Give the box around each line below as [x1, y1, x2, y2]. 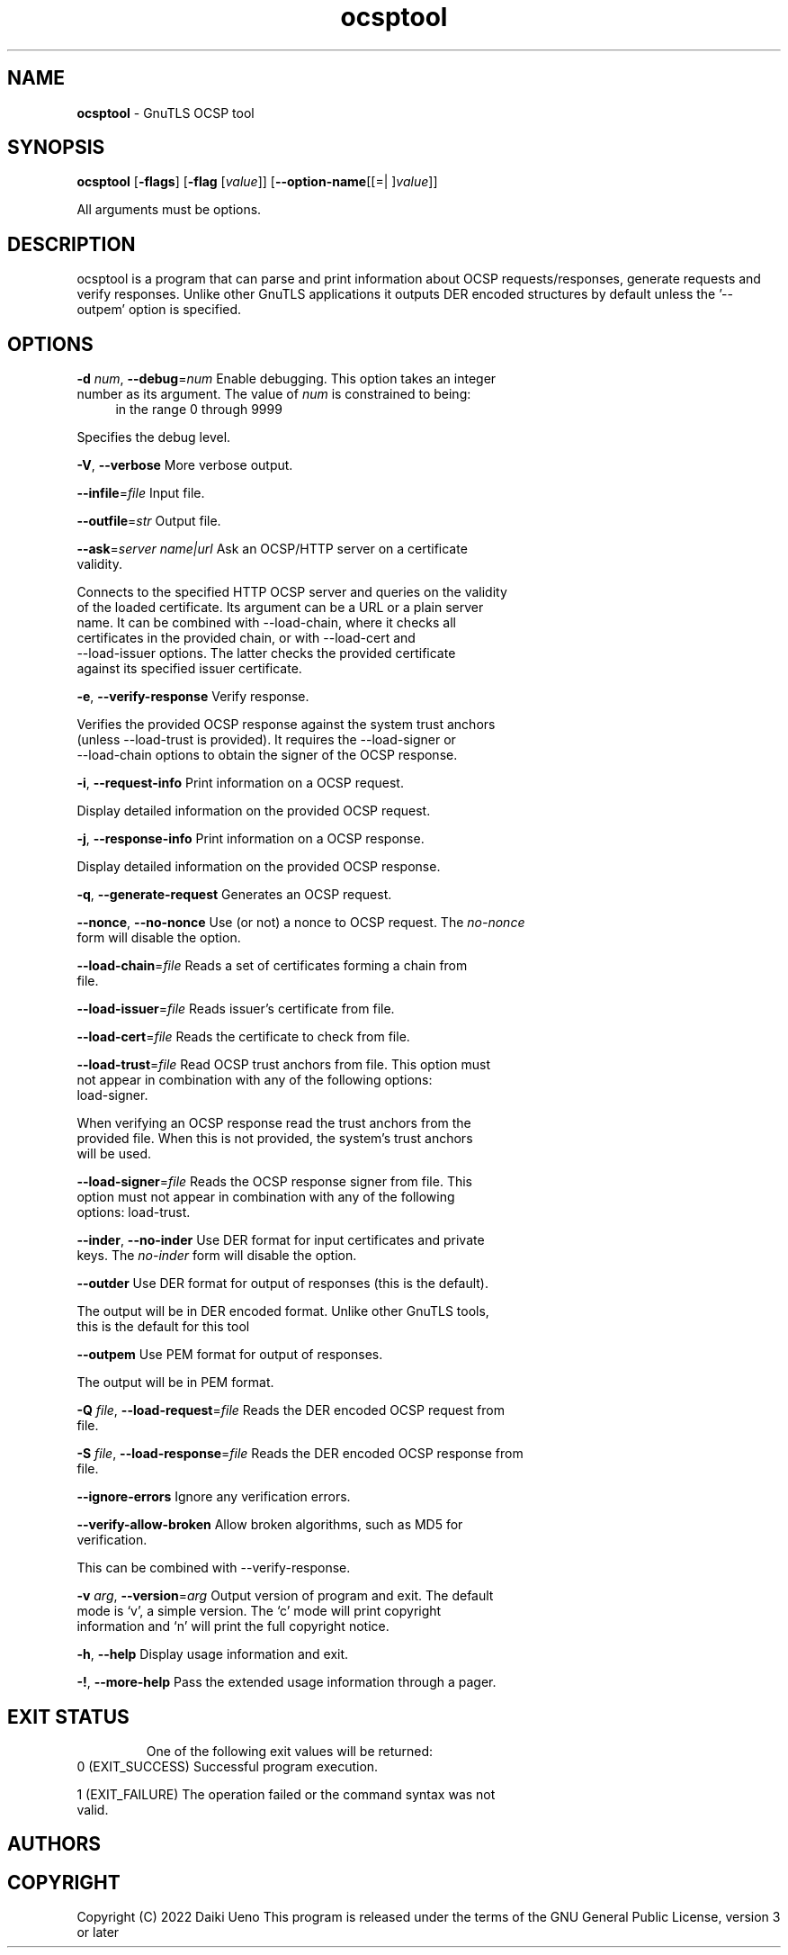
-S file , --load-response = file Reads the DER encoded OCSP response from [76, 1446, 524, 1462]
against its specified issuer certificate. [76, 661, 302, 677]
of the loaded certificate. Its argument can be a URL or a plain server [76, 599, 484, 616]
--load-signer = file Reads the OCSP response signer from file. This [76, 1174, 472, 1190]
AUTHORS [7, 1833, 102, 1856]
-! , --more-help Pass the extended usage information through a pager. [76, 1674, 497, 1690]
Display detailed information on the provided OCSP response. [76, 859, 441, 875]
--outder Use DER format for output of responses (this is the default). [76, 1275, 488, 1292]
